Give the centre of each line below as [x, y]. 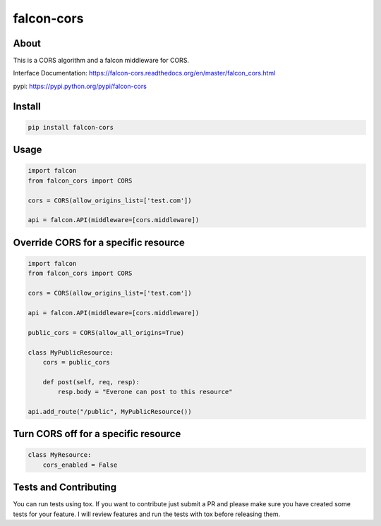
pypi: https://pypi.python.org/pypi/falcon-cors [80, 86]
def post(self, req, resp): [91, 382]
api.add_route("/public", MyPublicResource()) [110, 411]
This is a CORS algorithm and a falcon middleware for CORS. [101, 61]
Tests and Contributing [65, 488]
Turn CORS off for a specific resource [97, 434]
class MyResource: [60, 455]
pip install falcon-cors [71, 127]
